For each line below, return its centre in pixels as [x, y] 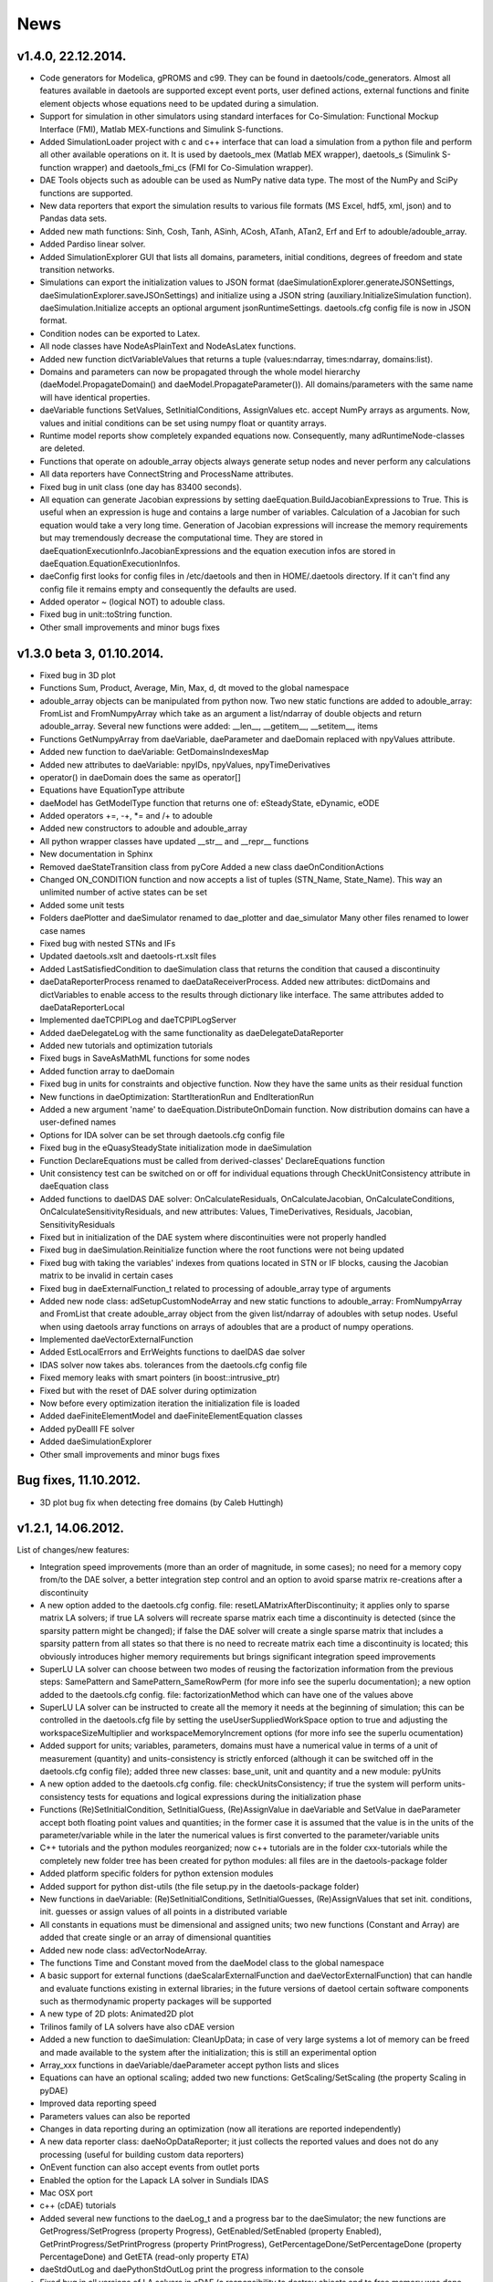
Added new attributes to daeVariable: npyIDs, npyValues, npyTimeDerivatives [185, 764]
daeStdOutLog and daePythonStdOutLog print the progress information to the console [202, 2269]
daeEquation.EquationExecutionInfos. [110, 563]
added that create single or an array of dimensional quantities [155, 1937]
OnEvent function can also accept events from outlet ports [150, 2167]
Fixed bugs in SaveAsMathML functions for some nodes [145, 1058]
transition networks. [77, 269]
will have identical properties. [95, 397]
